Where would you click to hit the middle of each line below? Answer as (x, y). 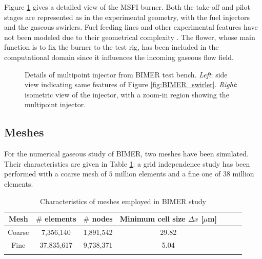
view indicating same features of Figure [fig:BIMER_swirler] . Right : (131, 84)
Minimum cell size (153, 219)
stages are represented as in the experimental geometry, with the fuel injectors (127, 17)
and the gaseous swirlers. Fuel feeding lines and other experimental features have (131, 27)
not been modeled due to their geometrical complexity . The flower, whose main (130, 37)
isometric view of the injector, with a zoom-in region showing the (127, 94)
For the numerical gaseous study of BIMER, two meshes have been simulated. (126, 154)
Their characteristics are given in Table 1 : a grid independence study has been (127, 163)
